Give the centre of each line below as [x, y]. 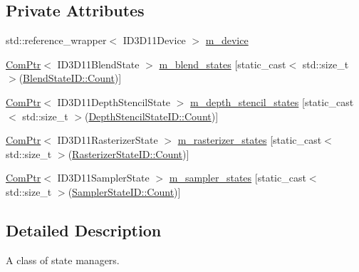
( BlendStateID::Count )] [70, 78]
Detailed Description [84, 230]
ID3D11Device [154, 40]
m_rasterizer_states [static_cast [250, 140]
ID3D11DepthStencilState [114, 101]
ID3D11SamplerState [103, 178]
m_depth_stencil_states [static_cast [272, 101]
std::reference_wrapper [56, 40]
